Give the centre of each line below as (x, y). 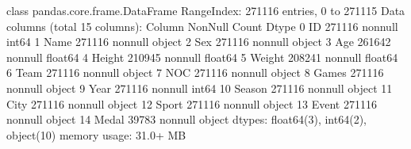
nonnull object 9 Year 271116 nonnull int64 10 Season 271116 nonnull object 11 (200, 88)
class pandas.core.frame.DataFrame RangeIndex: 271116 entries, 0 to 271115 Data (206, 10)
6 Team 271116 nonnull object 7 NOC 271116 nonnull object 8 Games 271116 (195, 73)
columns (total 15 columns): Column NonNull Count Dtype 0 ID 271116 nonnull (202, 26)
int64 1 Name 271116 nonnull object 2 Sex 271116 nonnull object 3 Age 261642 (199, 42)
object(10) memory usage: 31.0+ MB (96, 134)
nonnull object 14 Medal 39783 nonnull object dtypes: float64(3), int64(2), (186, 119)
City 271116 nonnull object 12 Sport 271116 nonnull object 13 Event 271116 (192, 103)
